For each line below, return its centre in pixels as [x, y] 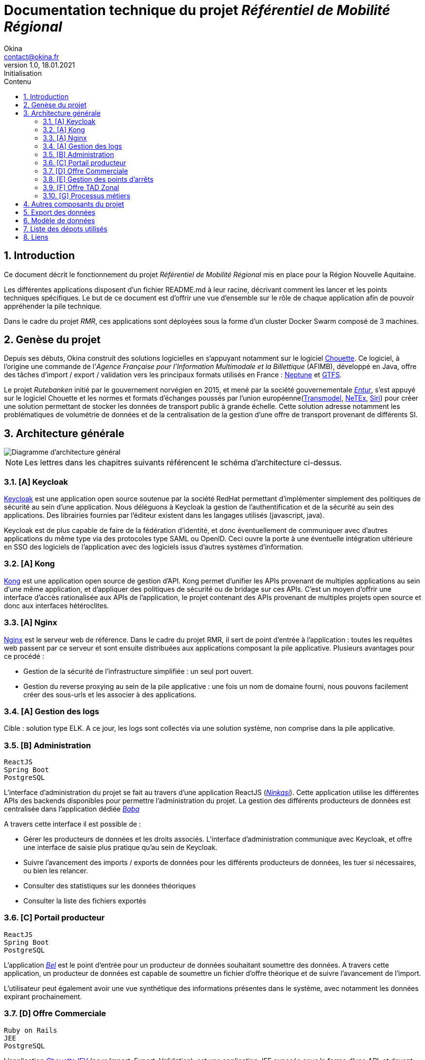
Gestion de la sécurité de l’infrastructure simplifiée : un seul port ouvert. [138, 671]
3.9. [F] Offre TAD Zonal [81, 187]
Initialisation [23, 73]
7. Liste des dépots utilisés [65, 229]
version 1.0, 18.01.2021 [40, 65]
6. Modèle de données [59, 220]
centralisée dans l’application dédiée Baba [72, 809]
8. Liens [36, 237]
